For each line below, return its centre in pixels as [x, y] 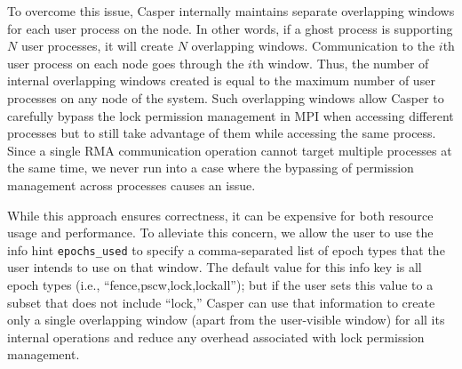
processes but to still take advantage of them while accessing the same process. [222, 133]
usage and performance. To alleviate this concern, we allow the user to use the [220, 233]
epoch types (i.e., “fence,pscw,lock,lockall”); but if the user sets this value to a [220, 284]
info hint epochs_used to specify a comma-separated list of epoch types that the [226, 249]
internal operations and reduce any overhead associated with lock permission [216, 337]
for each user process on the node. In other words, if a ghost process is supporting [230, 28]
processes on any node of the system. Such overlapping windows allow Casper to [226, 97]
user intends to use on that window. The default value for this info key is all [215, 267]
